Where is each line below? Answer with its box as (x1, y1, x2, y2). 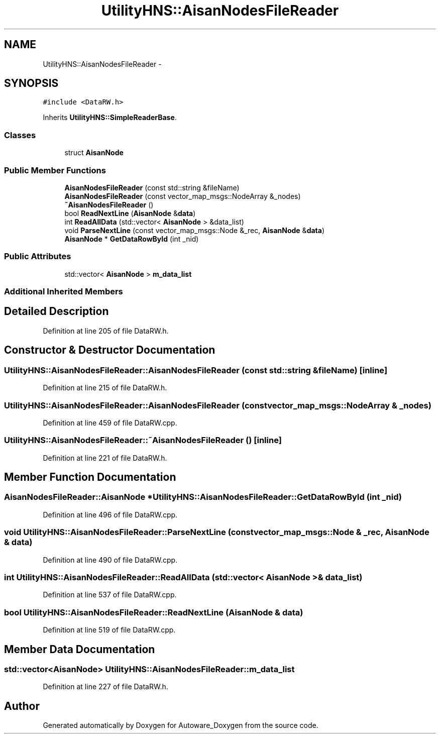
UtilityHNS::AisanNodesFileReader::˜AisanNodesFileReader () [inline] (4, 435, 282, 446)
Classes (4, 130, 36, 140)
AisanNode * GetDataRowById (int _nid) (64, 234, 199, 243)
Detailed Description (4, 305, 109, 318)
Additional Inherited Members (4, 286, 123, 297)
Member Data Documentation (4, 643, 155, 656)
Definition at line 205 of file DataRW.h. (43, 326, 169, 335)
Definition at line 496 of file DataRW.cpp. (43, 510, 178, 519)
